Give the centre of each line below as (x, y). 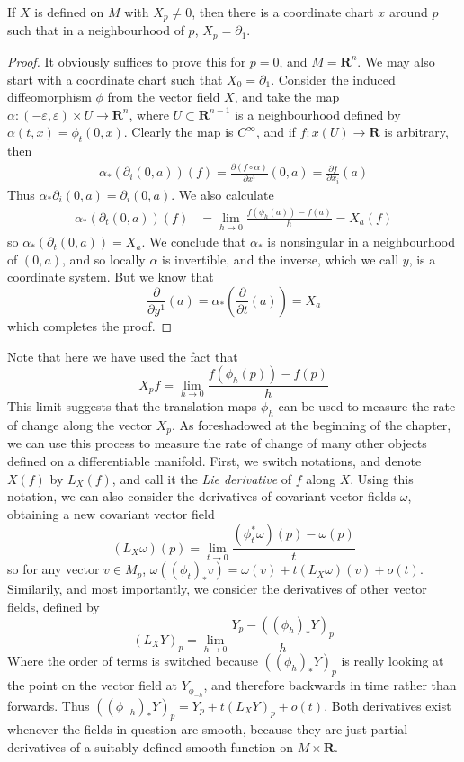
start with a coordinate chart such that (115, 79)
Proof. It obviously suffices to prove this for (127, 61)
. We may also (396, 61)
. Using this (382, 478)
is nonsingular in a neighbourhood (361, 242)
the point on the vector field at (93, 685)
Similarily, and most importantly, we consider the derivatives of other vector (217, 589)
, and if (276, 132)
